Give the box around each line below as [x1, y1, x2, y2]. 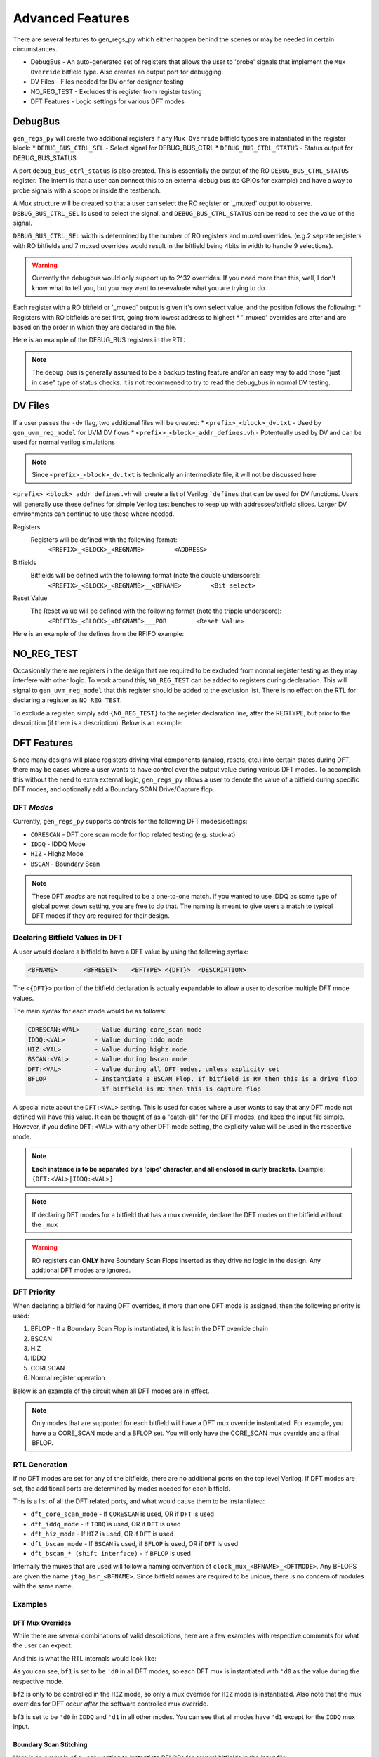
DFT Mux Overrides [13, 1619, 72, 1627]
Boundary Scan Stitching [13, 1740, 88, 1749]
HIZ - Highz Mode [30, 850, 84, 858]
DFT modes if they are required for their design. [32, 912, 170, 920]
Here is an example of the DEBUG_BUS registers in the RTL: [13, 336, 186, 344]
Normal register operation [30, 1374, 105, 1382]
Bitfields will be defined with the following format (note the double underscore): [30, 571, 260, 580]
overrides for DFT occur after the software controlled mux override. [13, 1699, 208, 1708]
